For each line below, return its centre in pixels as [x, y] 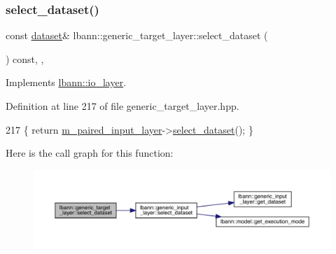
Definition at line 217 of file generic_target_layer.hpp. [122, 106]
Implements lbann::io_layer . [66, 82]
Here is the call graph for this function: [90, 153]
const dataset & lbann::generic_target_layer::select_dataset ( [137, 35]
